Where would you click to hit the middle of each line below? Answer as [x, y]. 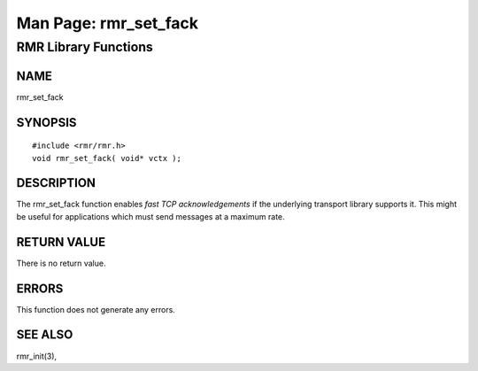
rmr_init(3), [37, 356]
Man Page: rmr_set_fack [108, 23]
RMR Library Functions [85, 47]
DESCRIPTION [56, 183]
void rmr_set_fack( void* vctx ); [107, 158]
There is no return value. [61, 263]
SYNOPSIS [46, 123]
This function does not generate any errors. [96, 309]
